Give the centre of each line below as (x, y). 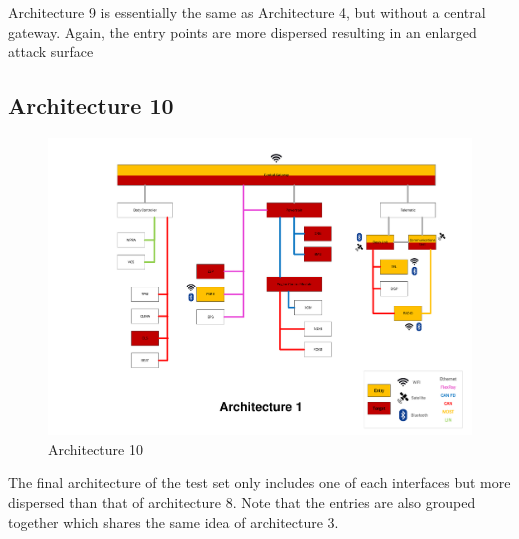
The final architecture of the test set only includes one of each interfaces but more (259, 482)
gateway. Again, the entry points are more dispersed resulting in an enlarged (242, 31)
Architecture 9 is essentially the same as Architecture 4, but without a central (247, 12)
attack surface (51, 51)
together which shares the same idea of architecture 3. (173, 521)
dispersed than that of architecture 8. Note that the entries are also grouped (242, 501)
